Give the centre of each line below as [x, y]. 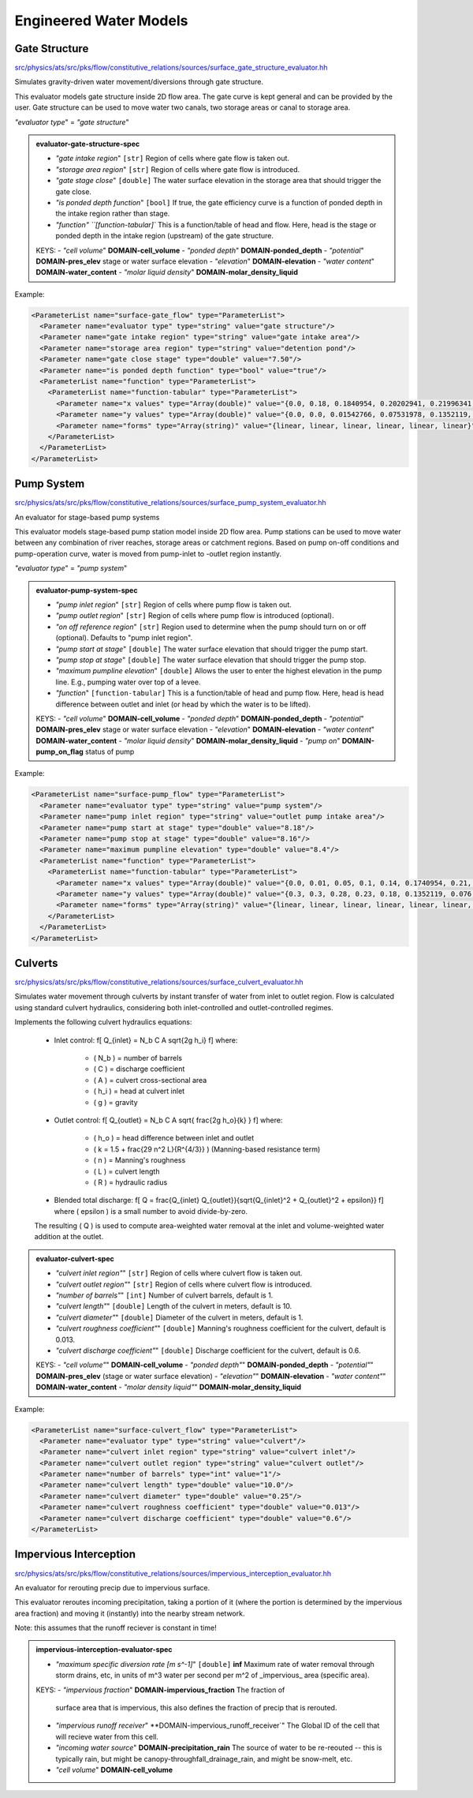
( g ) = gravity [115, 1102]
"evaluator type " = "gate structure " [72, 122]
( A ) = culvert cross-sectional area [150, 1080]
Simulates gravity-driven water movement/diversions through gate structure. [139, 82]
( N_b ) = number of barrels [138, 1058]
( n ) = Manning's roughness [140, 1160]
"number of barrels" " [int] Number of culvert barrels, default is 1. [164, 1295]
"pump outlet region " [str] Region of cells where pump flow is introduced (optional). [195, 616]
